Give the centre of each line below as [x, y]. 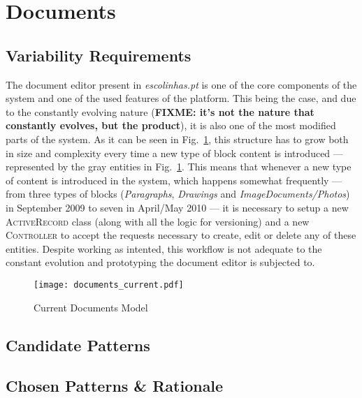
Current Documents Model [91, 307]
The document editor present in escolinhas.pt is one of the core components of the [181, 84]
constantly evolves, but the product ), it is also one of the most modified [171, 125]
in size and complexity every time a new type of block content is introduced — [174, 153]
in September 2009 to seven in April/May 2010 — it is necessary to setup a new [177, 207]
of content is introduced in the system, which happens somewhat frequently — [174, 180]
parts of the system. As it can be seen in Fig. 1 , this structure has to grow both [177, 139]
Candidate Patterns [78, 345]
